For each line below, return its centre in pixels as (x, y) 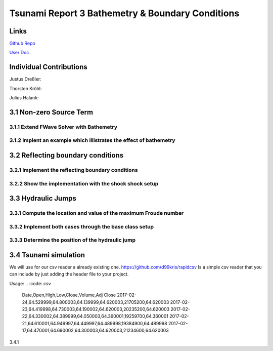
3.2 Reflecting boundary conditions (66, 155)
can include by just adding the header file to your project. (69, 274)
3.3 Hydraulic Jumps (43, 198)
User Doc (19, 53)
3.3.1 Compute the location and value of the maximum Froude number (97, 213)
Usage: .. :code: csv (30, 283)
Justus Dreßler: (25, 79)
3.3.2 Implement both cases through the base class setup (82, 226)
